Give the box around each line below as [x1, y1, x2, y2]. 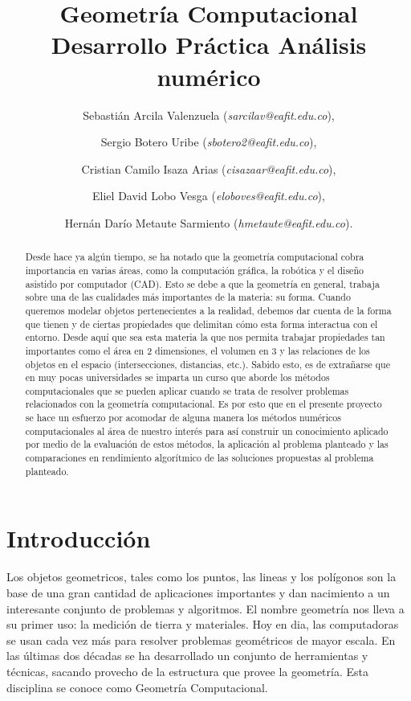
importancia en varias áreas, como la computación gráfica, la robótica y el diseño [25, 263, 364, 277]
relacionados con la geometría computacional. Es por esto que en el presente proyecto [25, 397, 382, 411]
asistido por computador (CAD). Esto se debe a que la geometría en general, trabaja [25, 277, 380, 290]
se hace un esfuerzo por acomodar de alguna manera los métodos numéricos [25, 411, 341, 424]
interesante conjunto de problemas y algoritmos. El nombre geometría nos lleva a [6, 600, 405, 617]
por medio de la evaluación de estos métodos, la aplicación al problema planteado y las [25, 437, 389, 451]
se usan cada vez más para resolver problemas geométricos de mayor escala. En [6, 631, 396, 648]
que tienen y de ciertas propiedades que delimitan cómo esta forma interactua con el [25, 317, 378, 330]
